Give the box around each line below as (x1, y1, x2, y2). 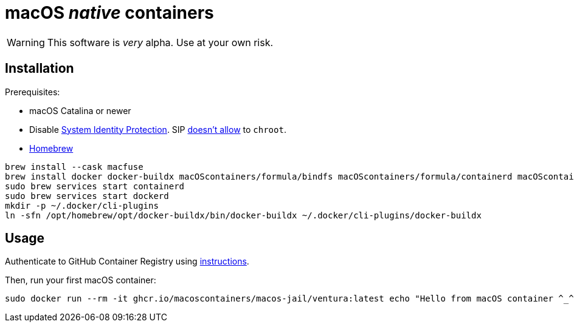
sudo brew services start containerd (5, 181, 185, 191)
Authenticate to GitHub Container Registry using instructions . (5, 256, 249, 267)
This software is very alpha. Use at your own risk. (47, 36, 274, 49)
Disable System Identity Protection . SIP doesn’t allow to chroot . (29, 124, 286, 135)
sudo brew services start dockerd (5, 190, 169, 201)
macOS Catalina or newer (29, 105, 131, 116)
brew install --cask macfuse (5, 161, 143, 172)
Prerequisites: (5, 86, 60, 97)
